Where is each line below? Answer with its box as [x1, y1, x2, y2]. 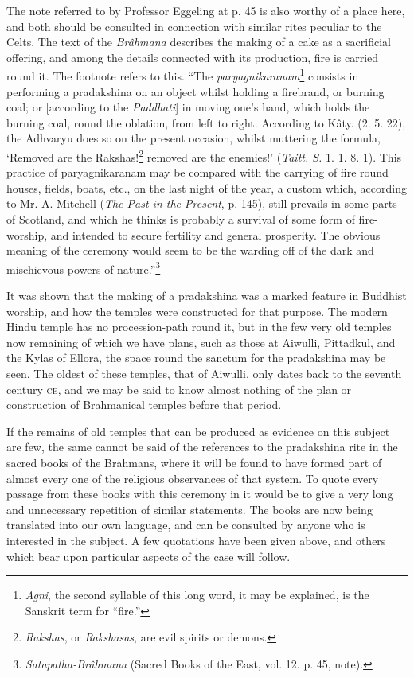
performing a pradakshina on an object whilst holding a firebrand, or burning [6, 83, 385, 99]
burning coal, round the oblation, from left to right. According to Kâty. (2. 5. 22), [6, 114, 406, 131]
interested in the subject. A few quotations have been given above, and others [6, 532, 386, 548]
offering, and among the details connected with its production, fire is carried [6, 49, 379, 65]
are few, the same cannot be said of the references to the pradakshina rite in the [6, 438, 398, 455]
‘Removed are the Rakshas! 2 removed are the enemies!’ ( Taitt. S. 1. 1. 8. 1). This [6, 146, 402, 165]
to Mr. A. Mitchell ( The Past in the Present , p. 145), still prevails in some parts [6, 195, 397, 212]
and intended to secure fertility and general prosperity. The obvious [50, 226, 381, 243]
